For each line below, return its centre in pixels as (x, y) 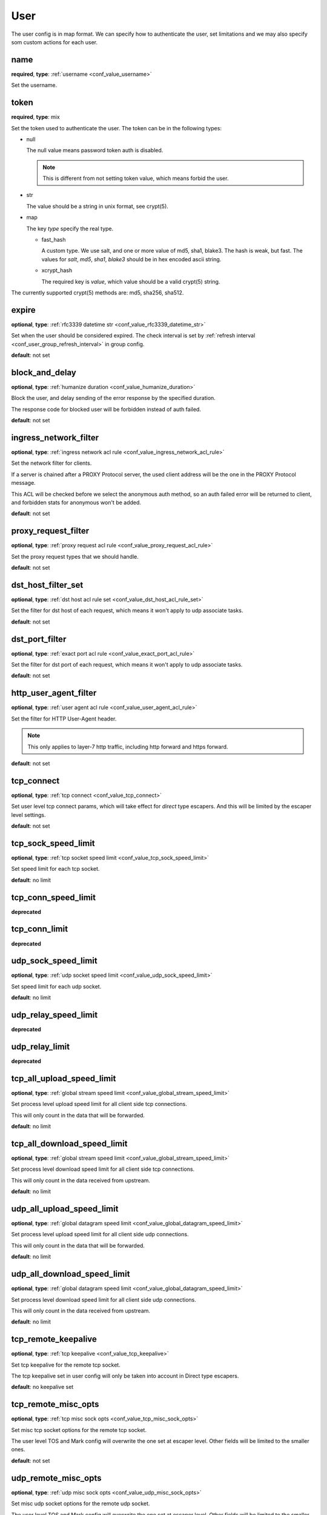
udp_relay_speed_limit (54, 1015)
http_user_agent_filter (54, 693)
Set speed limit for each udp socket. (56, 986)
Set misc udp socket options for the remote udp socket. (81, 1503)
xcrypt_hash (57, 270)
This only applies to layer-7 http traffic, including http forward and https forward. (128, 747)
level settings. (28, 814)
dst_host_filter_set (47, 585)
